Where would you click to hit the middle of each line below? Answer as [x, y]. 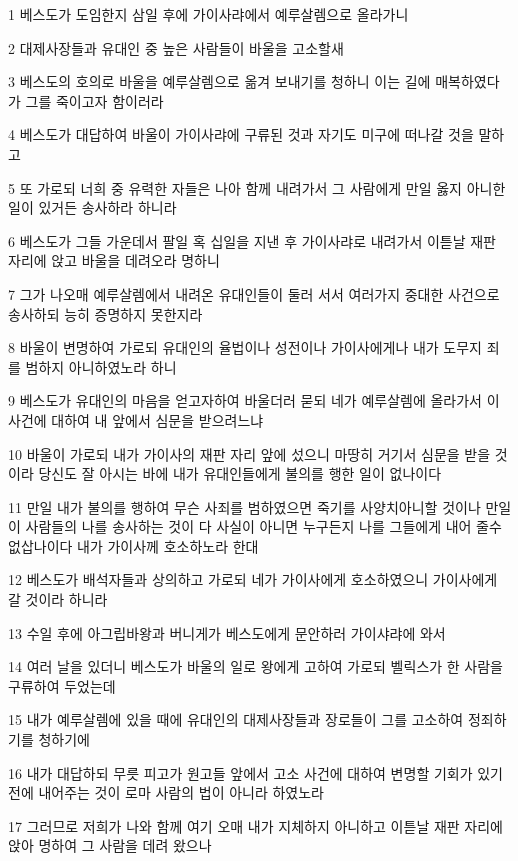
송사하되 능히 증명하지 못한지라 [105, 313]
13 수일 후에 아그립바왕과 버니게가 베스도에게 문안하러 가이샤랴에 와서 [227, 632]
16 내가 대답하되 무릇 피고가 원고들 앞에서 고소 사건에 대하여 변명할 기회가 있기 [255, 772]
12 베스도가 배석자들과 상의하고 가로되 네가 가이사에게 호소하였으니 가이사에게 [253, 579]
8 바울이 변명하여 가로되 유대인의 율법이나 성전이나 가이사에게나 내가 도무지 [245, 347]
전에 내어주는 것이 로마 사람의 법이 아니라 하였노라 [166, 792]
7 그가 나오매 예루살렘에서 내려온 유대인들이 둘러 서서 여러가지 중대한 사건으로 [254, 293]
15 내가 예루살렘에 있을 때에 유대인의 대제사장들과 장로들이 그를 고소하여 [236, 719]
